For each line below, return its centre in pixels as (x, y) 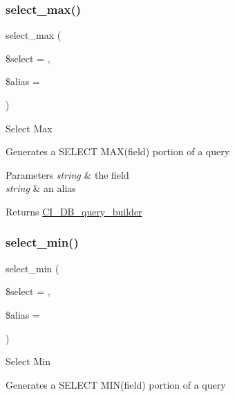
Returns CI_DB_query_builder (74, 211)
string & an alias (41, 188)
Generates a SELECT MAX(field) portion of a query (118, 151)
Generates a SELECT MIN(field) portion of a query (116, 384)
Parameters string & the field (67, 174)
